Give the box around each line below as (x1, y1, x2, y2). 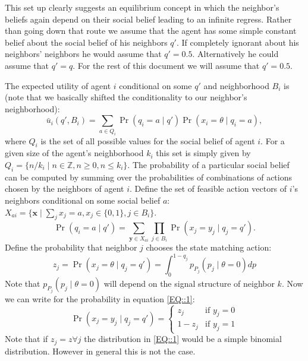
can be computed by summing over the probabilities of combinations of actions (5, 170, 292, 183)
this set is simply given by (156, 147, 251, 159)
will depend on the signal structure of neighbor (103, 277, 275, 290)
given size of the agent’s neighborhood (5, 147, 144, 159)
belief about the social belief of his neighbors (5, 36, 168, 48)
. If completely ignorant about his (176, 36, 299, 48)
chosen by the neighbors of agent (5, 182, 124, 195)
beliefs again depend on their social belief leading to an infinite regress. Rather (5, 12, 292, 25)
